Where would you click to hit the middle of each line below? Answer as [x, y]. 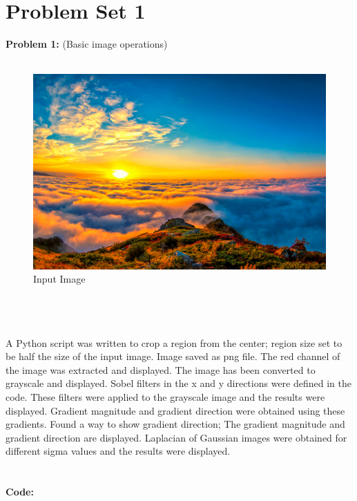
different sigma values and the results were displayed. [118, 451]
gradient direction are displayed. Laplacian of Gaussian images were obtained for [176, 437]
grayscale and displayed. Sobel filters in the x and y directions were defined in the [178, 383]
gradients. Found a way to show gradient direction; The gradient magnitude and [175, 424]
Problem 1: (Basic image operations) [87, 44]
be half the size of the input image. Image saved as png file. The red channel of [173, 356]
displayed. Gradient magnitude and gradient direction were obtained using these [175, 410]
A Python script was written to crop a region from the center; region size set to [174, 342]
